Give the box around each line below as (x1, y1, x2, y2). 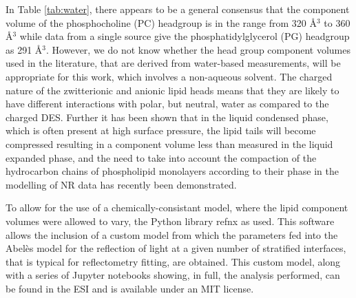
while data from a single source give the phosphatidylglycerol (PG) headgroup (19, 29, 350, 43)
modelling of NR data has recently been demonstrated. (6, 177, 237, 191)
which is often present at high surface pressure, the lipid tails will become (6, 123, 316, 138)
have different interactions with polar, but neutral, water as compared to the (6, 96, 329, 111)
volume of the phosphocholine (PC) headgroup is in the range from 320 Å (6, 15, 317, 30)
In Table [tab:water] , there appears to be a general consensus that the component (6, 2, 350, 16)
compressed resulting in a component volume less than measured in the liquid (6, 136, 333, 151)
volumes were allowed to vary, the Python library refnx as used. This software (6, 213, 335, 228)
